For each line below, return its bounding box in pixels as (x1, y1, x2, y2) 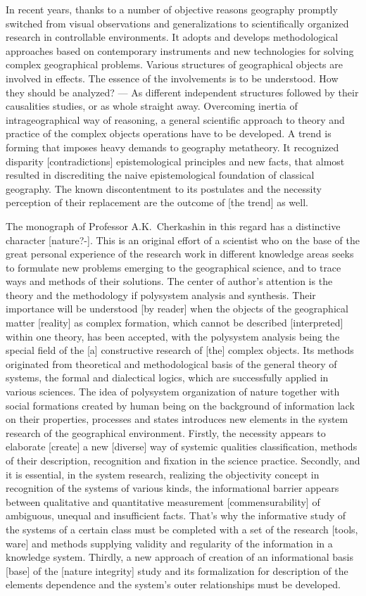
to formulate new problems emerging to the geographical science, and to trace (6, 260, 341, 274)
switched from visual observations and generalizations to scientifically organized (6, 15, 349, 30)
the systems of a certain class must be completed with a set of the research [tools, (6, 521, 358, 536)
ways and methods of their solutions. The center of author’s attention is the (6, 274, 333, 289)
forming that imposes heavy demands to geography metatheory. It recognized (6, 139, 339, 154)
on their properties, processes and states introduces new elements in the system (6, 412, 348, 426)
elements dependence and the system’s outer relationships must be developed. (6, 577, 341, 592)
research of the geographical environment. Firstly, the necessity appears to (6, 425, 326, 440)
